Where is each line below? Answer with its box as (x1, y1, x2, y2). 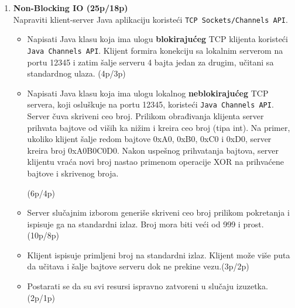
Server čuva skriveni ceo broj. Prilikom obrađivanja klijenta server (27, 109, 264, 122)
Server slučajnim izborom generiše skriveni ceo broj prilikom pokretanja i (27, 206, 290, 219)
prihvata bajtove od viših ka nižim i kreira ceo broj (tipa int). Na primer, (27, 121, 290, 133)
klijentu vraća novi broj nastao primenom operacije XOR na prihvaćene (27, 155, 284, 168)
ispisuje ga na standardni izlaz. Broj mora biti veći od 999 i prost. (27, 217, 264, 230)
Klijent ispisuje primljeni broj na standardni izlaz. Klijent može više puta (27, 248, 290, 261)
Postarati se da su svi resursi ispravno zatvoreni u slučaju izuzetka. (27, 280, 268, 292)
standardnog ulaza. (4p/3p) (27, 67, 126, 79)
